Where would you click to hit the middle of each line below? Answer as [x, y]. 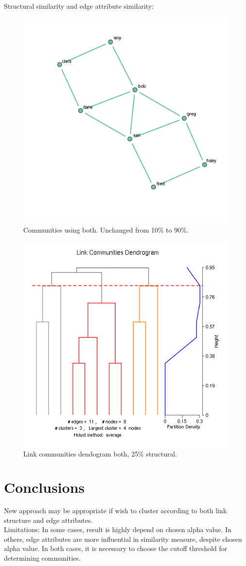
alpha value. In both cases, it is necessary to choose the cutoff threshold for [116, 548]
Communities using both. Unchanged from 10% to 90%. [106, 230]
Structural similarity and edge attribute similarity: [79, 6]
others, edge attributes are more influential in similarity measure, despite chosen [123, 539]
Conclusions [44, 487]
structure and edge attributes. [48, 520]
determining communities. [42, 558]
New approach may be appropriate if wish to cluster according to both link [115, 511]
